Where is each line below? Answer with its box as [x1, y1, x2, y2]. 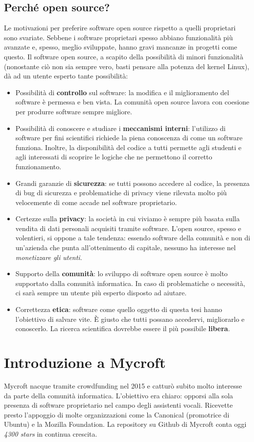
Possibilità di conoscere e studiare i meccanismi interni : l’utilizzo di [15, 123, 226, 133]
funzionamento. [15, 161, 62, 171]
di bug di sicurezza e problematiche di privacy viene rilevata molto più [15, 187, 227, 198]
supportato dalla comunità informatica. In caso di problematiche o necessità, [15, 278, 245, 288]
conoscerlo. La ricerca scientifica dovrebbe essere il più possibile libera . [15, 323, 230, 334]
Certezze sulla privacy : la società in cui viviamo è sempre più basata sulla [15, 213, 240, 224]
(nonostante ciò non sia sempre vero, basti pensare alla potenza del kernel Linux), [4, 61, 250, 71]
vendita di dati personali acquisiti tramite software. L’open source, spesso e [15, 223, 241, 233]
